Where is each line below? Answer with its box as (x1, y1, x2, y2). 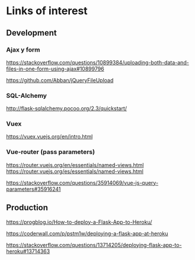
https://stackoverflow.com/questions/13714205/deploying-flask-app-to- (6, 241, 182, 248)
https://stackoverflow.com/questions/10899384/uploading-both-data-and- (6, 59, 190, 66)
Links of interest (6, 4, 88, 18)
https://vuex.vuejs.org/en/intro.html (6, 133, 93, 140)
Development (6, 28, 57, 38)
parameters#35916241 (6, 185, 61, 192)
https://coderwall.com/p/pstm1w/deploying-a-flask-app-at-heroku (6, 230, 168, 237)
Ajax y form (6, 46, 40, 54)
